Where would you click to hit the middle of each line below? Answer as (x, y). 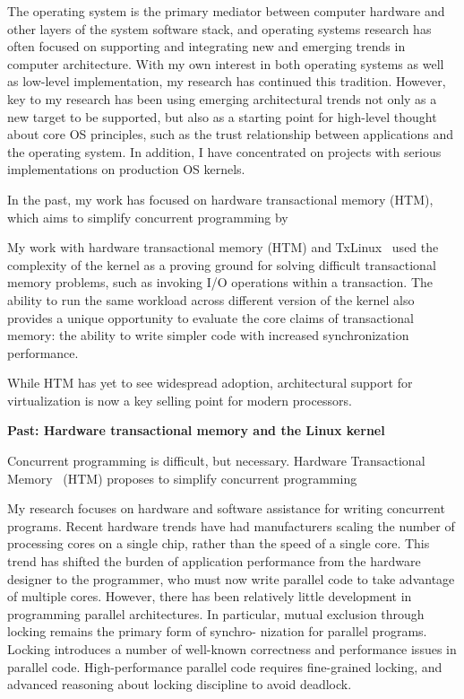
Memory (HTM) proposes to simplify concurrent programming (182, 478)
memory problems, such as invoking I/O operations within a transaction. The (220, 282)
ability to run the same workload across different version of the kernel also (211, 299)
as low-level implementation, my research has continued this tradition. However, (227, 81)
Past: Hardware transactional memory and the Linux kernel (196, 430)
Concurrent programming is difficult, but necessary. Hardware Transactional (216, 461)
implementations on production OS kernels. (126, 169)
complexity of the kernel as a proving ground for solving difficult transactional (222, 264)
